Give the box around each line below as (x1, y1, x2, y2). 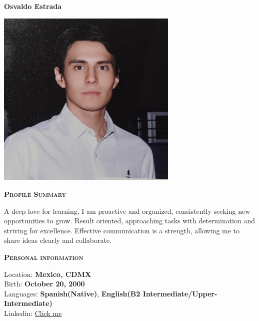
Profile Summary (4, 189, 66, 199)
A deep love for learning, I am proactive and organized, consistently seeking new (4, 205, 250, 216)
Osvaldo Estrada (4, 1, 62, 11)
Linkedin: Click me (4, 308, 62, 318)
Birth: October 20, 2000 (4, 278, 85, 289)
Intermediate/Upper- (142, 288, 217, 298)
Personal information (4, 252, 83, 262)
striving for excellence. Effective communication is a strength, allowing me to (4, 225, 240, 235)
